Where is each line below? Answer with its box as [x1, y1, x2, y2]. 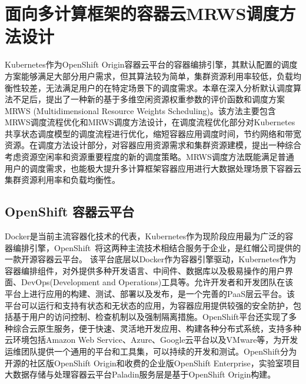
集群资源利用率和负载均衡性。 [5, 173, 120, 186]
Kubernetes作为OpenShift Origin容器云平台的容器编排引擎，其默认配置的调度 [5, 58, 298, 71]
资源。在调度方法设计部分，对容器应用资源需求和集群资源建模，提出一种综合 [5, 139, 301, 151]
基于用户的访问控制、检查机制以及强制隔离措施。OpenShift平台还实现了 [12, 310, 289, 323]
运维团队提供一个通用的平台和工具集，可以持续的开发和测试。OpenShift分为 [5, 345, 297, 357]
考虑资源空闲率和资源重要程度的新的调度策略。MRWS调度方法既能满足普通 [5, 151, 294, 163]
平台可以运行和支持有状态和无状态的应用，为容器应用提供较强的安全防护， [5, 299, 293, 311]
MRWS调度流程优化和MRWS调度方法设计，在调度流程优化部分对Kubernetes [5, 116, 295, 128]
